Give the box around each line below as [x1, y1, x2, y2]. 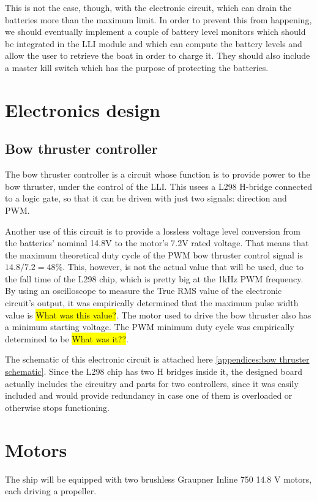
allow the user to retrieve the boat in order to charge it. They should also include [5, 49, 310, 62]
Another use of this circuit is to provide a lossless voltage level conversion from [5, 224, 300, 237]
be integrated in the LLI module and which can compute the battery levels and [5, 37, 302, 50]
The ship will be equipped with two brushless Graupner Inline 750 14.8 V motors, [5, 472, 312, 485]
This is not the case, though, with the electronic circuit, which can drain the [5, 1, 292, 13]
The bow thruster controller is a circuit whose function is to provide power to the [5, 168, 310, 181]
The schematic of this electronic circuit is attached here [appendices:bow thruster [5, 353, 310, 366]
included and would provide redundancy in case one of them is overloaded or [5, 389, 293, 402]
